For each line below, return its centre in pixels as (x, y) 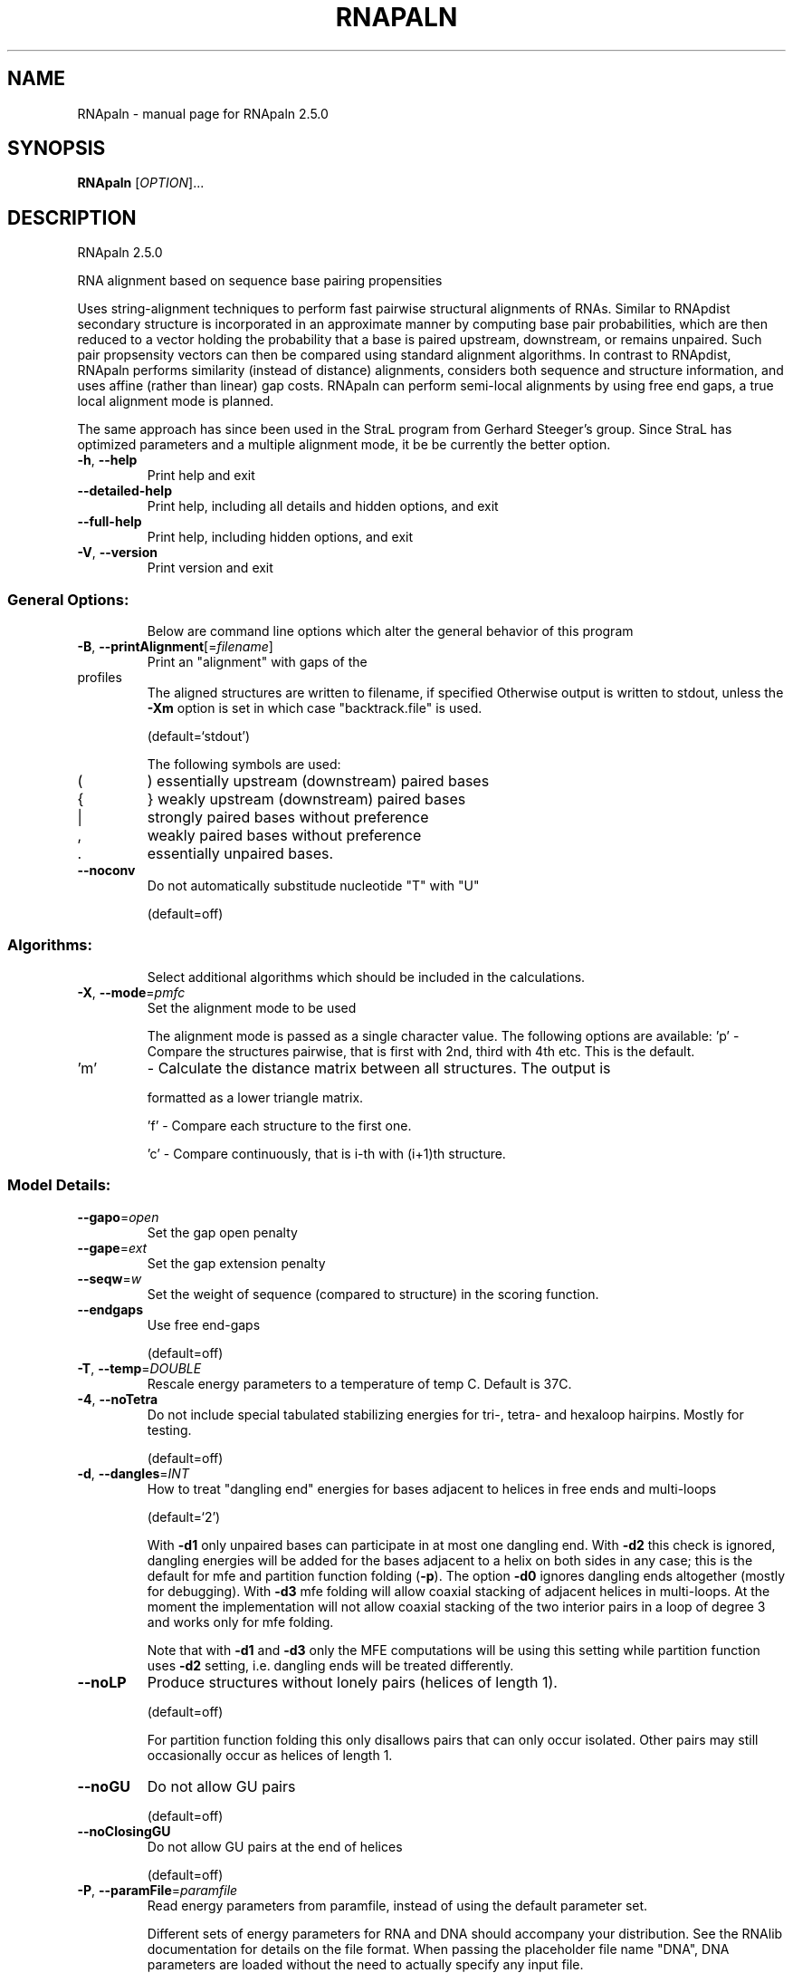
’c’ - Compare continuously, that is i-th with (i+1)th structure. (326, 1153)
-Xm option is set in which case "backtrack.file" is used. (315, 708)
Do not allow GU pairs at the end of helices (275, 1846)
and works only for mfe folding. (240, 1622)
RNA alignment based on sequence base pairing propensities (260, 281)
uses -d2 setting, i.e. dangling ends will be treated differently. (330, 1665)
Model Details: (59, 1185)
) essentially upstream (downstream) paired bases (318, 781)
